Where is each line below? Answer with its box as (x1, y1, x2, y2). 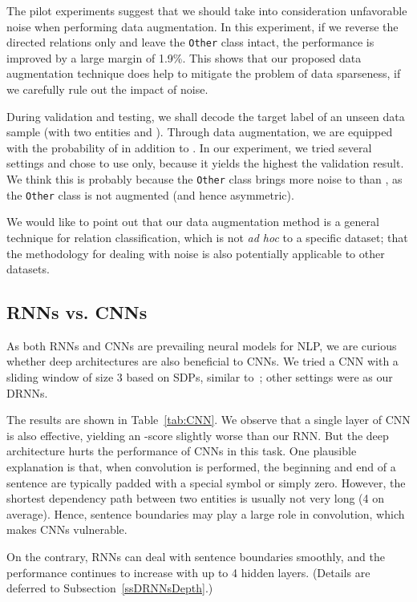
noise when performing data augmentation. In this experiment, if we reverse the (6, 18, 399, 34)
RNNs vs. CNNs (6, 300, 148, 325)
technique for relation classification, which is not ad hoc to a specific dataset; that (6, 228, 408, 245)
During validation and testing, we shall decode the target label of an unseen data (6, 107, 405, 124)
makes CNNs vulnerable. (6, 521, 128, 538)
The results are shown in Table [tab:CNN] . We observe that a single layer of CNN (6, 411, 411, 428)
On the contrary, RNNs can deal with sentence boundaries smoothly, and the (6, 548, 385, 565)
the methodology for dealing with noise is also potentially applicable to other (6, 244, 385, 261)
